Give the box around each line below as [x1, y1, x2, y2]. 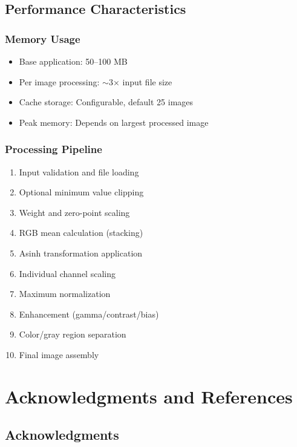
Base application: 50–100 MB [19, 55, 128, 67]
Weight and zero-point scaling [19, 206, 130, 218]
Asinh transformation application [19, 246, 143, 259]
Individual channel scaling [19, 267, 116, 279]
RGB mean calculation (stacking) [19, 226, 143, 239]
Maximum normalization [19, 287, 111, 300]
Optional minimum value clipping [19, 186, 144, 198]
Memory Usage [5, 31, 80, 46]
